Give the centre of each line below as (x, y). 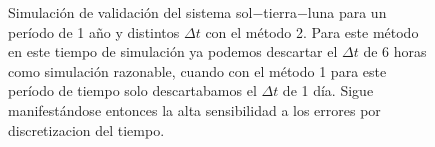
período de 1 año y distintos (94, 31)
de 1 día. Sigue (328, 90)
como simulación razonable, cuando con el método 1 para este (197, 70)
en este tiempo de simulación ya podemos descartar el (173, 51)
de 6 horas (395, 51)
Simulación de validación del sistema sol (130, 12)
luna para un (347, 12)
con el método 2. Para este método (312, 31)
